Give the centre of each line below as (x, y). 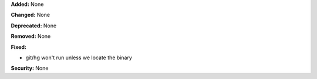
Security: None (30, 68)
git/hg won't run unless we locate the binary (79, 58)
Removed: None (31, 36)
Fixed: (18, 47)
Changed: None (30, 15)
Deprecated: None (34, 26)
